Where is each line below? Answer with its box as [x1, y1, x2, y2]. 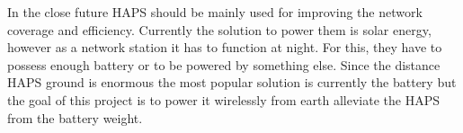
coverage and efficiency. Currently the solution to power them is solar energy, [7, 20, 432, 39]
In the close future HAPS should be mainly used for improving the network [7, 3, 423, 21]
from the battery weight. [7, 108, 143, 127]
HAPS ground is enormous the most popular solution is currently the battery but [7, 73, 457, 92]
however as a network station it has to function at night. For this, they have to [7, 38, 442, 57]
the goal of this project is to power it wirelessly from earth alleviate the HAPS [7, 90, 440, 109]
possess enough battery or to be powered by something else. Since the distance [7, 55, 441, 74]
